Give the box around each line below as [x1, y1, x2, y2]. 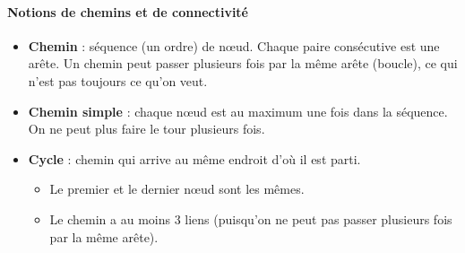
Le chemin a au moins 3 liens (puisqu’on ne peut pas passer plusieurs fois [49, 209, 452, 228]
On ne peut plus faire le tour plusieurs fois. [28, 119, 265, 138]
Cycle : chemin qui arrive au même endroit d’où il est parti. [28, 149, 361, 168]
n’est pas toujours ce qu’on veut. [28, 71, 208, 90]
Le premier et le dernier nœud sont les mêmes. [49, 179, 305, 198]
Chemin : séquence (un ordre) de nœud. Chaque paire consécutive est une [28, 36, 440, 55]
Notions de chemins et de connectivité [7, 2, 248, 21]
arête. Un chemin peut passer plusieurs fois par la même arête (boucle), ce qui [28, 54, 458, 73]
